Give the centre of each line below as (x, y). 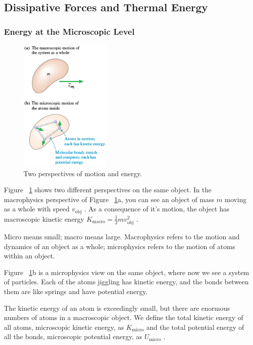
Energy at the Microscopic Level (69, 31)
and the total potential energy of (195, 327)
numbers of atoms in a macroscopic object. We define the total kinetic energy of (124, 317)
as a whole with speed (37, 209)
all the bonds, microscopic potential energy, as (73, 336)
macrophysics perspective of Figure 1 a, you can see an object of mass (109, 199)
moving (236, 199)
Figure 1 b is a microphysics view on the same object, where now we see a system (127, 272)
